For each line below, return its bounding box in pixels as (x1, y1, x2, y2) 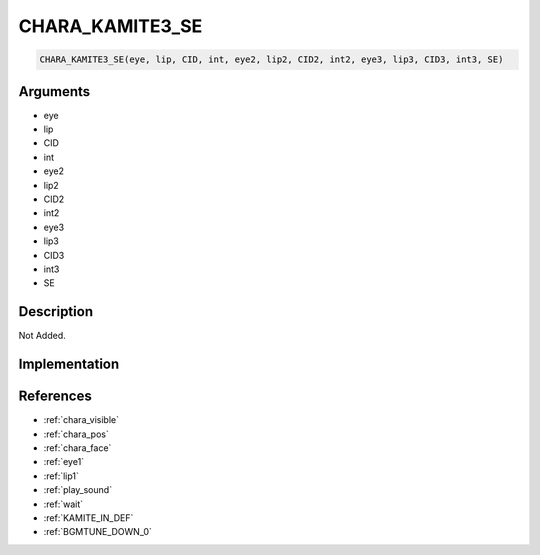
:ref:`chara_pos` (43, 428, 109, 440)
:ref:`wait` (43, 498, 84, 510)
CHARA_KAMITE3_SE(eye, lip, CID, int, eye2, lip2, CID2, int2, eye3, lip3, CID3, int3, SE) (39, 54, 504, 65)
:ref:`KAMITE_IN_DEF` (43, 511, 134, 524)
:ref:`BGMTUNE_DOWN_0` (43, 526, 152, 538)
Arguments (18, 83, 91, 100)
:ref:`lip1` (43, 470, 80, 482)
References (18, 388, 92, 405)
